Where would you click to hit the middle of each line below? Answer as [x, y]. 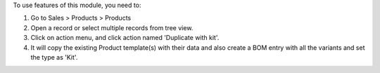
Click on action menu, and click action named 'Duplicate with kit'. [125, 38]
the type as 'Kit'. [54, 57]
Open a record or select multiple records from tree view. [112, 27]
